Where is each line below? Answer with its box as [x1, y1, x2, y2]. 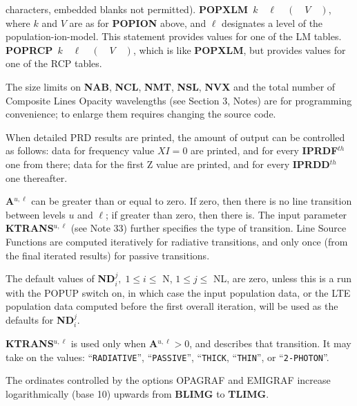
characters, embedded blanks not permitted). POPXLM [6, 2, 249, 16]
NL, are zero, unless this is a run [213, 271, 352, 286]
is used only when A [70, 336, 158, 351]
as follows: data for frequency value [6, 143, 155, 158]
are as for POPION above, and [69, 15, 206, 30]
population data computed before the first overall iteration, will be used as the [6, 299, 338, 313]
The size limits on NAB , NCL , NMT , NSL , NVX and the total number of [6, 79, 336, 93]
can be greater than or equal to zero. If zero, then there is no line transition [31, 194, 352, 208]
